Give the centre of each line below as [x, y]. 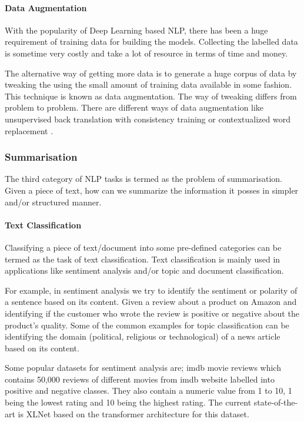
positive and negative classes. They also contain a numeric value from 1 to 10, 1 [148, 391]
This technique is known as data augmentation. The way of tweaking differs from [151, 96]
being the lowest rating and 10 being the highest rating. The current [128, 402]
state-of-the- [276, 402]
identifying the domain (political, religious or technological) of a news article [143, 336]
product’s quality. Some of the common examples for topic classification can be [147, 325]
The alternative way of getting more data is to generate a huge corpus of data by [151, 73]
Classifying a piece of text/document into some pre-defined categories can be [143, 247]
